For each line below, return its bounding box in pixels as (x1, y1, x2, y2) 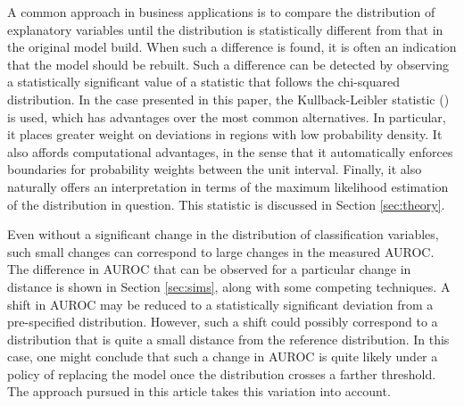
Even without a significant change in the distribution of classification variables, (7, 225, 439, 244)
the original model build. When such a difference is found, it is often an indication (7, 37, 457, 56)
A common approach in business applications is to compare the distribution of (7, 3, 435, 21)
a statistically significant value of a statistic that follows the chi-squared (7, 72, 401, 91)
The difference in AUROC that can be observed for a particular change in (7, 260, 411, 278)
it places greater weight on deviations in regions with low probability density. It (7, 125, 443, 144)
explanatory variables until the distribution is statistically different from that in (7, 20, 443, 38)
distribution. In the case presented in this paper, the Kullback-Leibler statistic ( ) (7, 89, 450, 108)
